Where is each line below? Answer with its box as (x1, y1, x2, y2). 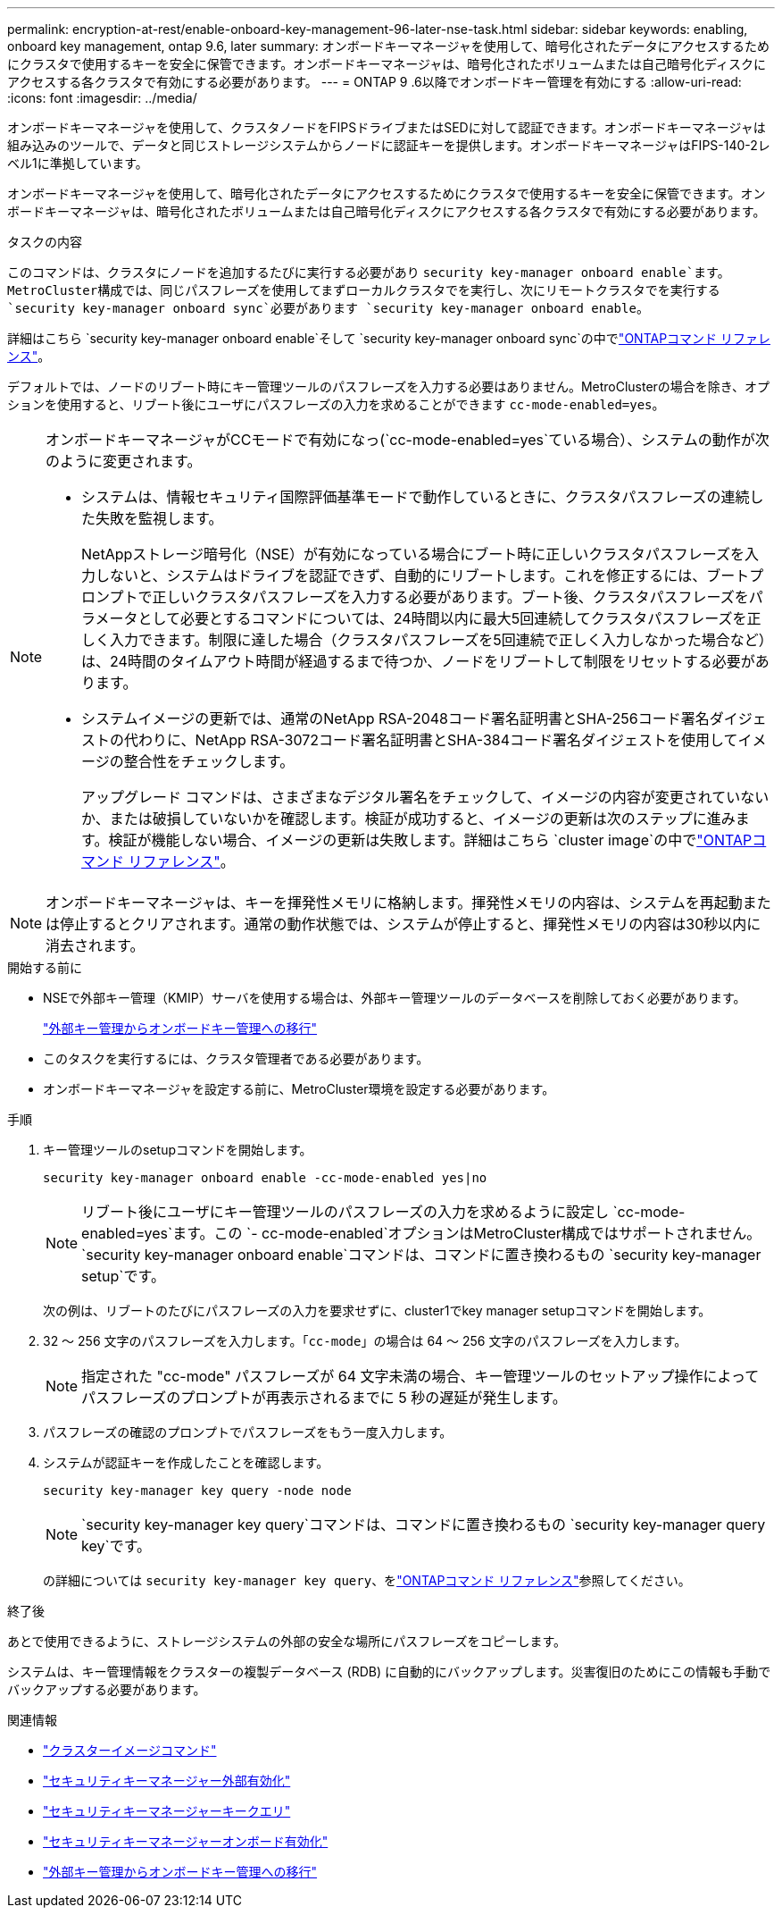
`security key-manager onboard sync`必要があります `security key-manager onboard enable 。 (7, 300, 649, 315)
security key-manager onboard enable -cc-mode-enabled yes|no (43, 1171, 487, 1185)
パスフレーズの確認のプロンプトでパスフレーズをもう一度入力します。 (43, 1424, 453, 1440)
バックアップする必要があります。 (7, 1682, 206, 1697)
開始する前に (7, 960, 82, 975)
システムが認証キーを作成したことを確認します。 (43, 1455, 329, 1470)
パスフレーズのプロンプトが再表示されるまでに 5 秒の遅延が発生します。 (81, 1389, 567, 1407)
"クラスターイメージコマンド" (43, 1743, 217, 1758)
